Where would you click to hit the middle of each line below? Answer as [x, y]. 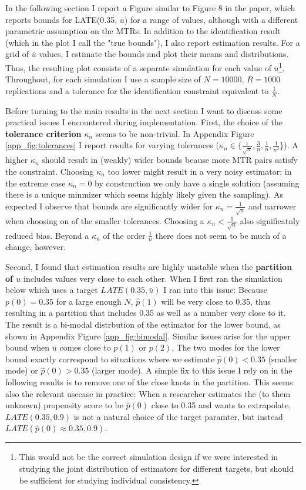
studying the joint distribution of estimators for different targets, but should [156, 468]
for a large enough [89, 301]
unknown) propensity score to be [64, 405]
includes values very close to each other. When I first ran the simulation [153, 278]
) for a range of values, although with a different [211, 19]
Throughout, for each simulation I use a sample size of [103, 79]
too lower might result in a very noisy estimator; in [200, 171]
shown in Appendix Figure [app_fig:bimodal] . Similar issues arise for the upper [148, 336]
